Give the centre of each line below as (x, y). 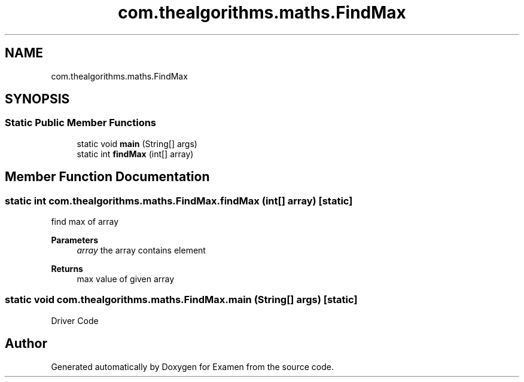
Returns (67, 269)
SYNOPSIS (37, 99)
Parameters (75, 240)
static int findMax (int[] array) (135, 154)
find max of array (85, 222)
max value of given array (126, 279)
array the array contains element (141, 250)
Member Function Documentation (107, 177)
